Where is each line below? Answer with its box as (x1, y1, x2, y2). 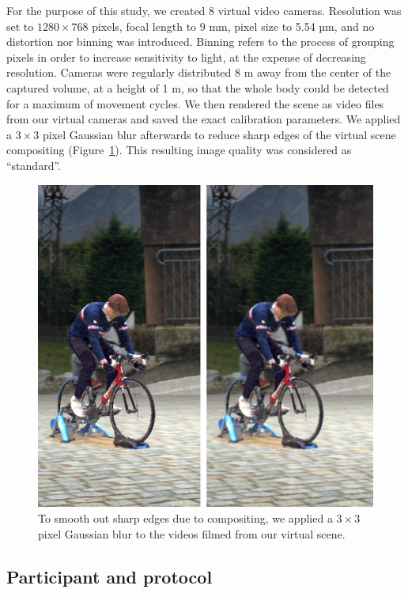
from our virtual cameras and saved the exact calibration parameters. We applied (6, 111, 401, 127)
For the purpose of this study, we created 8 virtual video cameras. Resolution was (6, 2, 402, 18)
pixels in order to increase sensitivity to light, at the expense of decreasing (6, 48, 366, 65)
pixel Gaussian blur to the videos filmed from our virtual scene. (38, 525, 346, 542)
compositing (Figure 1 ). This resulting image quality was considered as (6, 142, 352, 158)
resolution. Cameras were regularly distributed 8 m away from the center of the (6, 64, 391, 81)
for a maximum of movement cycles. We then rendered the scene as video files (6, 95, 384, 111)
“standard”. (6, 157, 61, 173)
